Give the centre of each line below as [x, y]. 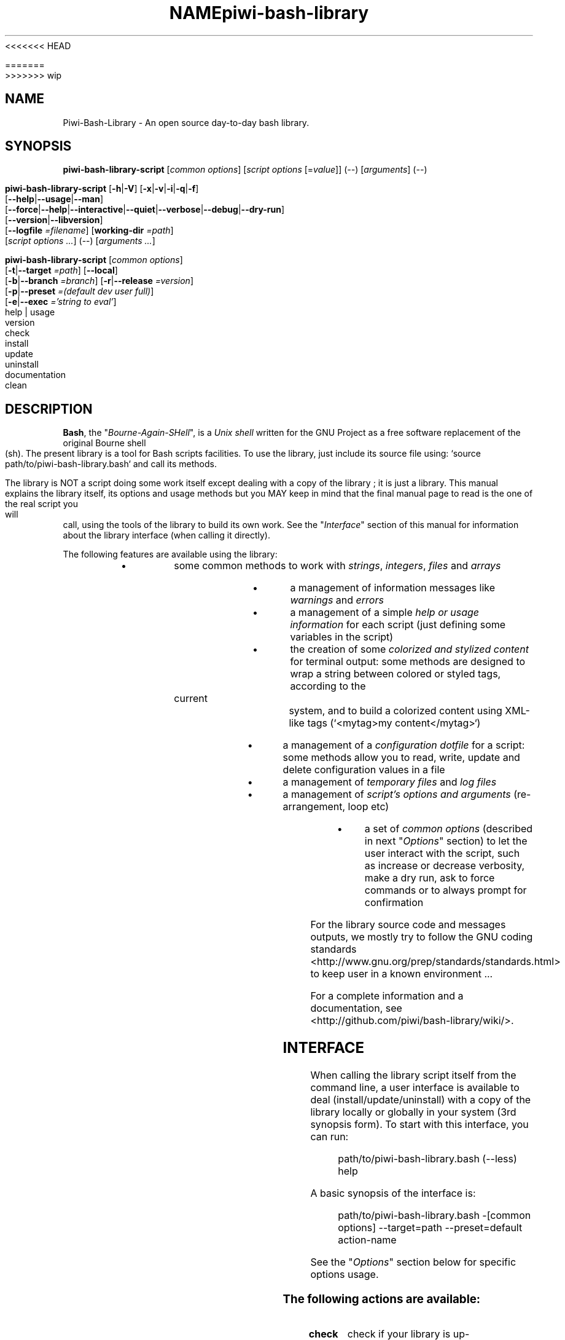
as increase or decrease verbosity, [445, 866]
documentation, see [356, 1008]
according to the [328, 686]
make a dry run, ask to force [430, 878]
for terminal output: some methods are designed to [408, 662]
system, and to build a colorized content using [395, 711]
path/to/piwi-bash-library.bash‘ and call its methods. [111, 464]
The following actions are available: [382, 1299]
